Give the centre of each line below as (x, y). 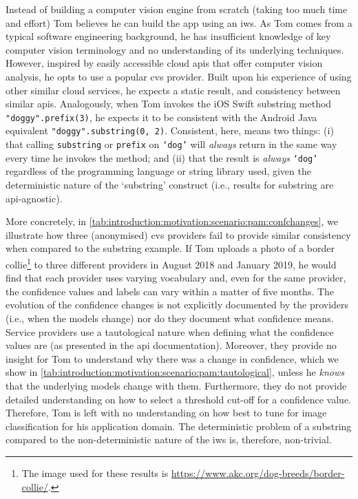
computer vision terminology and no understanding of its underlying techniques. (175, 49)
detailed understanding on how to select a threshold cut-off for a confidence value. (179, 399)
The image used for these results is (95, 473)
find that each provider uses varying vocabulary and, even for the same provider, (176, 278)
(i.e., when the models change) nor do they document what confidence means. (170, 318)
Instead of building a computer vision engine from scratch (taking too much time (177, 9)
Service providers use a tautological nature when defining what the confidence (170, 331)
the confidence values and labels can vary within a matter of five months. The (170, 291)
